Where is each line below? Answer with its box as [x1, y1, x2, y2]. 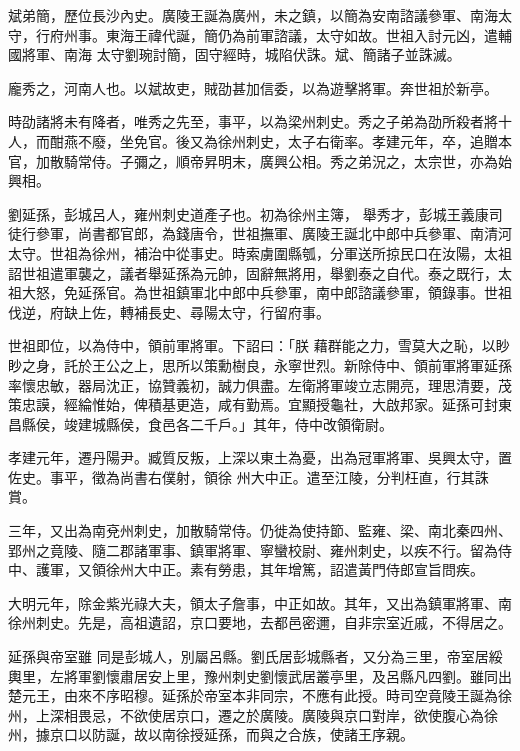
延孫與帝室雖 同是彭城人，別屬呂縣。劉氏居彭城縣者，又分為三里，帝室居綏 [8, 646, 503, 667]
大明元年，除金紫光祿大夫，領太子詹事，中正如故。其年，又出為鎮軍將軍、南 [8, 592, 512, 613]
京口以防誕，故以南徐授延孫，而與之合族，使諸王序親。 [49, 724, 414, 745]
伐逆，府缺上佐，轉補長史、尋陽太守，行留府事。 [8, 301, 330, 322]
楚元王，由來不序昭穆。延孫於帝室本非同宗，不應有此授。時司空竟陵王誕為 [8, 685, 498, 706]
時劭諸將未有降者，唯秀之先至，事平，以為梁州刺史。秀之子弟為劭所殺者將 [8, 111, 498, 132]
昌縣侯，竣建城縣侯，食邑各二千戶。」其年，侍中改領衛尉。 [8, 413, 393, 434]
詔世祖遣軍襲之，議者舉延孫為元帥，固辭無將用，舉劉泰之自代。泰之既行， [8, 262, 498, 283]
